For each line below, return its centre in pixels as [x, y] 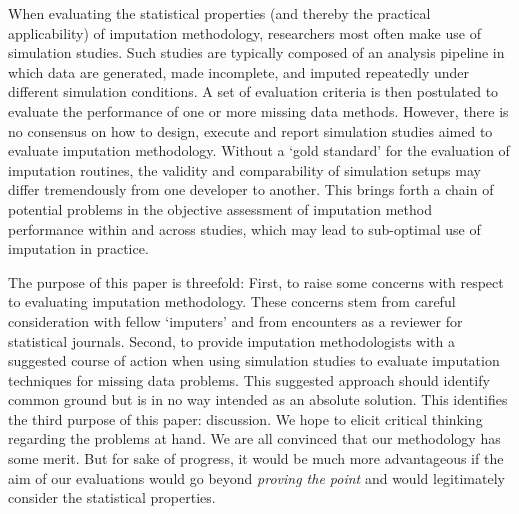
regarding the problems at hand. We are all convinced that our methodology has [254, 438]
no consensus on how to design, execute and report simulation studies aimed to [250, 130]
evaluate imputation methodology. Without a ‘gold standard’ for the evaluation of [259, 150]
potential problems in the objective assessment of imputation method [220, 208]
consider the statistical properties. [112, 497]
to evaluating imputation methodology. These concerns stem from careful [232, 301]
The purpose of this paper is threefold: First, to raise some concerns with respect [256, 281]
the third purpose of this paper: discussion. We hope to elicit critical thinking [245, 418]
